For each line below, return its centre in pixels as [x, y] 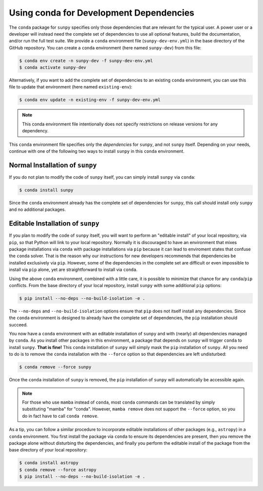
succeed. [18, 325]
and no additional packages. [37, 209]
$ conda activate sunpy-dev [53, 68]
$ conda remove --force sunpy [55, 367]
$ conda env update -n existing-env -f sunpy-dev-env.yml [90, 100]
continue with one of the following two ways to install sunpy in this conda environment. [97, 151]
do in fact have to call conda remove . [60, 416]
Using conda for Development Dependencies [102, 13]
